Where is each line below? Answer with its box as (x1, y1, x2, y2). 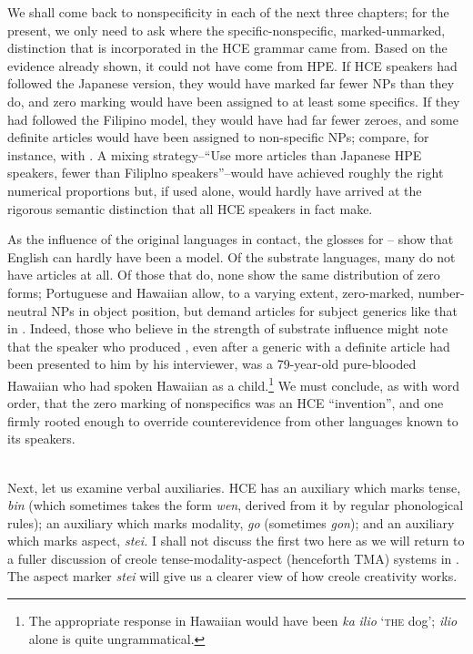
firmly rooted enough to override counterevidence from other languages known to (7, 411, 458, 430)
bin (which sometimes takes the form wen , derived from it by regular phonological (7, 496, 464, 515)
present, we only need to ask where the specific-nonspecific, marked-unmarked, (7, 20, 446, 39)
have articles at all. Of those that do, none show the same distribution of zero (7, 265, 440, 284)
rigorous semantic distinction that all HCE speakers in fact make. (7, 199, 373, 218)
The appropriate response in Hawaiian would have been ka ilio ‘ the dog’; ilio (28, 611, 458, 630)
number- (418, 282, 465, 301)
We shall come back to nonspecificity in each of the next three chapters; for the (7, 3, 449, 21)
